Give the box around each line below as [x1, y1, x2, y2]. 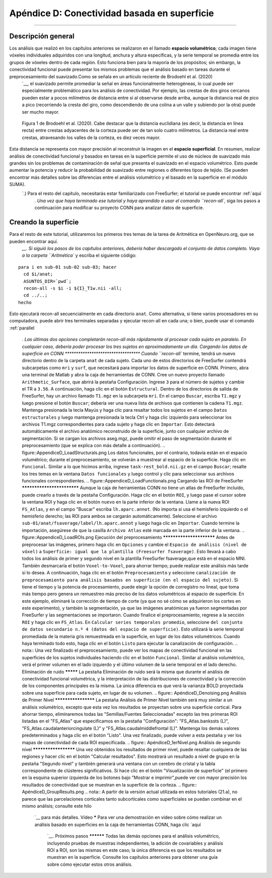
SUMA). [9, 181, 26, 187]
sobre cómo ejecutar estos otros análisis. [47, 861, 133, 867]
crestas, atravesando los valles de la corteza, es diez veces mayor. [22, 134, 161, 140]
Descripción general [9, 32, 75, 40]
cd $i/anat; [23, 271, 53, 277]
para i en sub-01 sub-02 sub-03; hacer [18, 264, 117, 270]
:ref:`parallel [9, 325, 35, 331]
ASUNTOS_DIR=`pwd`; [23, 278, 72, 284]
